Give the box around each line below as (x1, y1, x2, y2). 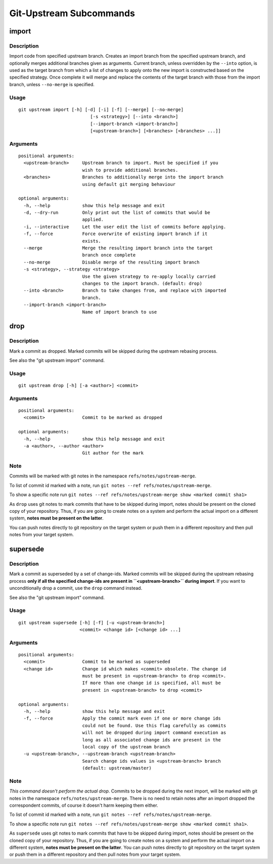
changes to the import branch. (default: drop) (82, 280, 202, 286)
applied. (82, 217, 104, 222)
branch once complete (82, 252, 136, 258)
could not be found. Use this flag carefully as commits (82, 723, 226, 728)
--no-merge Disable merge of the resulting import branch (23, 259, 200, 265)
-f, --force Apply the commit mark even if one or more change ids (23, 716, 221, 722)
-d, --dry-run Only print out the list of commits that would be (23, 210, 210, 215)
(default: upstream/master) (82, 765, 152, 771)
